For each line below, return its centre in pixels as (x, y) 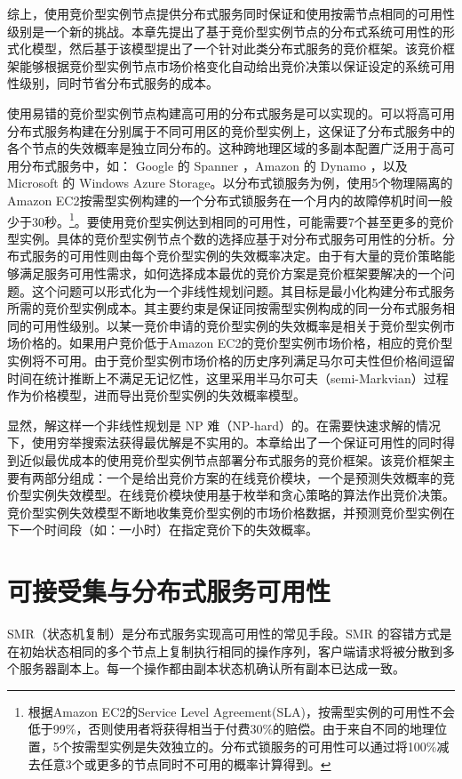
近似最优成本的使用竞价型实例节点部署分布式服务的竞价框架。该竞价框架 (231, 459)
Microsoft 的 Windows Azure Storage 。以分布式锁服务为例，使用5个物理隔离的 (230, 183)
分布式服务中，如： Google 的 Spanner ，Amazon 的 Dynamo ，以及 (213, 165)
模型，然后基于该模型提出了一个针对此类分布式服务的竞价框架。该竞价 (237, 48)
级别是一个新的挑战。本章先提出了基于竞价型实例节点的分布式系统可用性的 (225, 31)
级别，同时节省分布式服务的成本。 (119, 83)
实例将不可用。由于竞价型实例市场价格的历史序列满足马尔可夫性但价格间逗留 (231, 360)
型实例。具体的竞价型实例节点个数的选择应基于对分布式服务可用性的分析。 (225, 238)
